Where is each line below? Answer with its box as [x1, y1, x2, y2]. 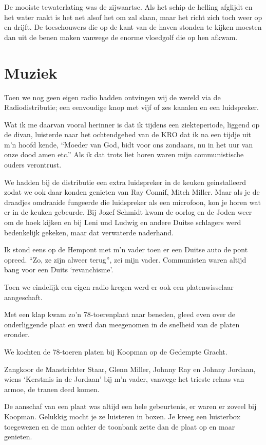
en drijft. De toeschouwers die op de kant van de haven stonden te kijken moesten [4, 22, 262, 32]
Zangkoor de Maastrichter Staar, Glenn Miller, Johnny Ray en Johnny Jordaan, [4, 363, 256, 374]
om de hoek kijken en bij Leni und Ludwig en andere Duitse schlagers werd [4, 217, 241, 228]
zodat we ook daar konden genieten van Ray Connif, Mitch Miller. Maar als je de [4, 187, 260, 197]
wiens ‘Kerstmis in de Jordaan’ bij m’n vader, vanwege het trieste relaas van [4, 374, 244, 384]
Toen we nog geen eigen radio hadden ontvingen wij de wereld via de [4, 91, 221, 102]
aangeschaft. [4, 291, 43, 302]
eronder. [4, 329, 30, 340]
